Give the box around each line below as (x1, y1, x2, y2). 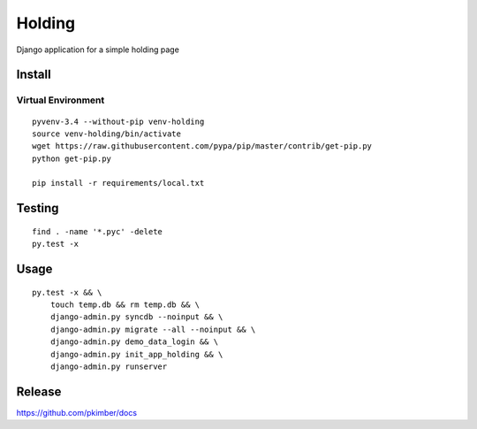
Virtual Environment (16, 94, 105, 106)
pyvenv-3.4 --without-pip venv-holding (32, 116, 205, 126)
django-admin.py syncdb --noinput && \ (49, 312, 223, 322)
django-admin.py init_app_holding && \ (49, 349, 223, 359)
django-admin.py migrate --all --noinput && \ (49, 324, 256, 334)
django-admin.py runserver (49, 362, 168, 372)
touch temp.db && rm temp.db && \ (49, 300, 201, 310)
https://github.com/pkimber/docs (16, 407, 137, 418)
